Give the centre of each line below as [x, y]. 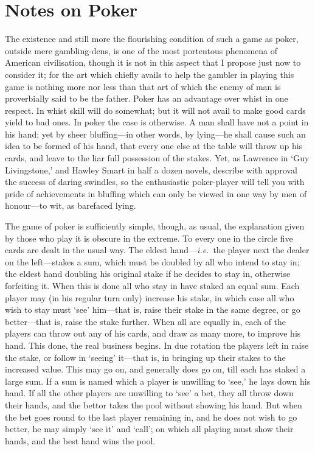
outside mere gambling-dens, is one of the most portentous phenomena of [141, 50]
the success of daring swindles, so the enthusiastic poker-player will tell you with [155, 182]
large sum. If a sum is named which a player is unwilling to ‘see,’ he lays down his [158, 381]
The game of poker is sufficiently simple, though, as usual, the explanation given [155, 226]
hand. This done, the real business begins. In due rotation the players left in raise [157, 345]
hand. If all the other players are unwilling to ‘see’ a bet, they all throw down [149, 393]
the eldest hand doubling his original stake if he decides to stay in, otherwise [148, 274]
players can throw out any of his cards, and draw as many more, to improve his [153, 333]
